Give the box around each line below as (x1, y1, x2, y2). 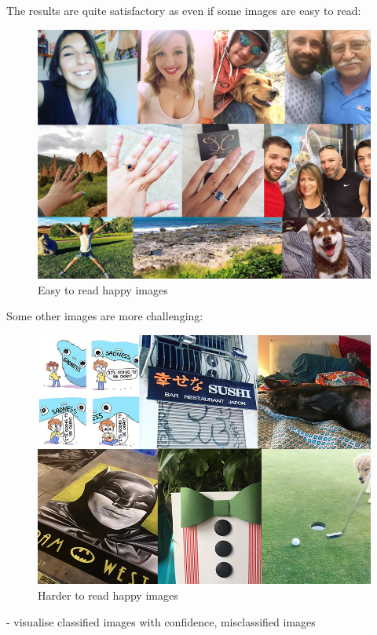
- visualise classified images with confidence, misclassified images (6, 613, 316, 630)
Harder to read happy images (38, 587, 178, 604)
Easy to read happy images (38, 281, 168, 297)
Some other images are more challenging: (6, 308, 203, 324)
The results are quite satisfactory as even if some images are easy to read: (6, 2, 361, 18)
